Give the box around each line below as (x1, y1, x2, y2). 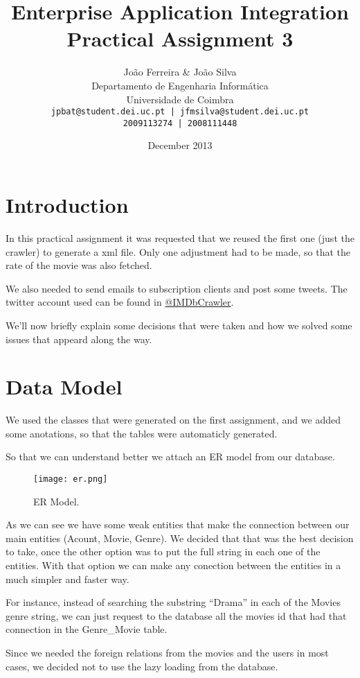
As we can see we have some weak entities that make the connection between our (6, 517, 350, 532)
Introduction (6, 191, 129, 218)
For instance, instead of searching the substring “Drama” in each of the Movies (6, 595, 341, 609)
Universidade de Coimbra (126, 92, 234, 106)
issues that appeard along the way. (6, 331, 152, 346)
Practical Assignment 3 (66, 24, 294, 53)
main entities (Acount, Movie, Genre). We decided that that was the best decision (6, 530, 354, 545)
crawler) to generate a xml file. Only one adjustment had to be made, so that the (6, 244, 351, 259)
